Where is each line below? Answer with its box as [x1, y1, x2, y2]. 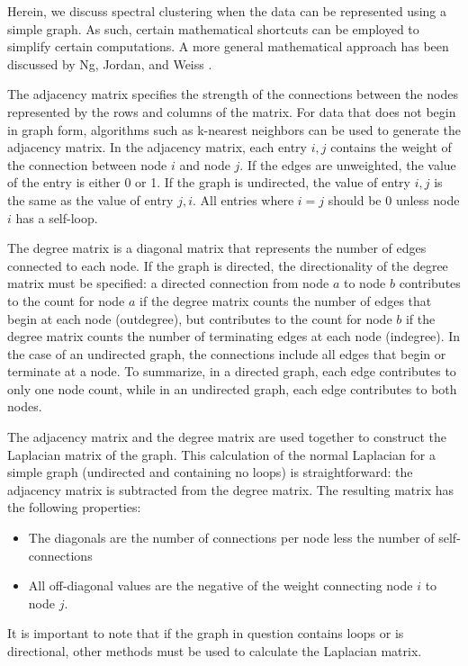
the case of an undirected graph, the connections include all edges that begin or [7, 344, 446, 363]
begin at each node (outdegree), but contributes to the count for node [7, 309, 392, 328]
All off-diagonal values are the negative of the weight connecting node [28, 576, 413, 595]
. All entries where [193, 190, 294, 209]
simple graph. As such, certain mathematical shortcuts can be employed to [7, 19, 419, 38]
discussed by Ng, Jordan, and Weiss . [7, 54, 212, 73]
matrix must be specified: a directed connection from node [7, 274, 329, 292]
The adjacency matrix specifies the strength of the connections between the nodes [7, 85, 458, 103]
